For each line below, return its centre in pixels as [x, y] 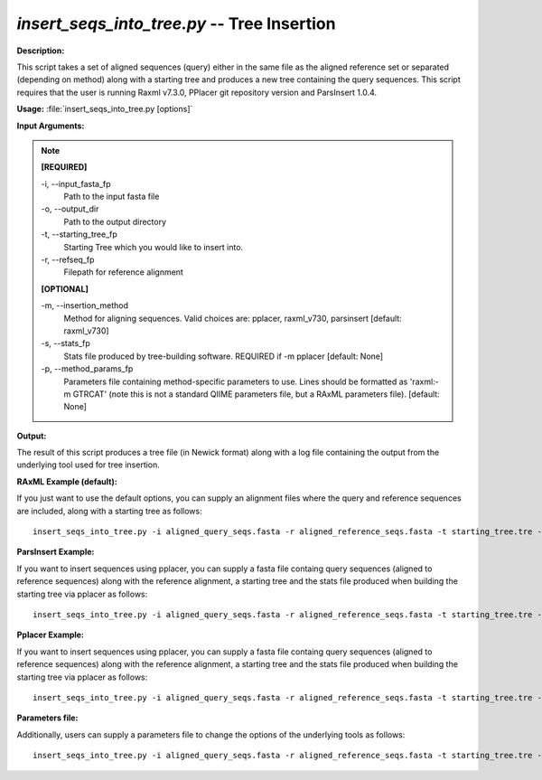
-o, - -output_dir [70, 209]
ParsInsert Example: [56, 552]
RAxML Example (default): [67, 481]
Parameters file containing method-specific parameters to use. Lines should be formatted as [236, 381]
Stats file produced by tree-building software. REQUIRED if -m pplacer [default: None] [224, 356]
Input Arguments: [51, 126]
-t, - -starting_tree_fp [79, 234]
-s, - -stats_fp [65, 343]
